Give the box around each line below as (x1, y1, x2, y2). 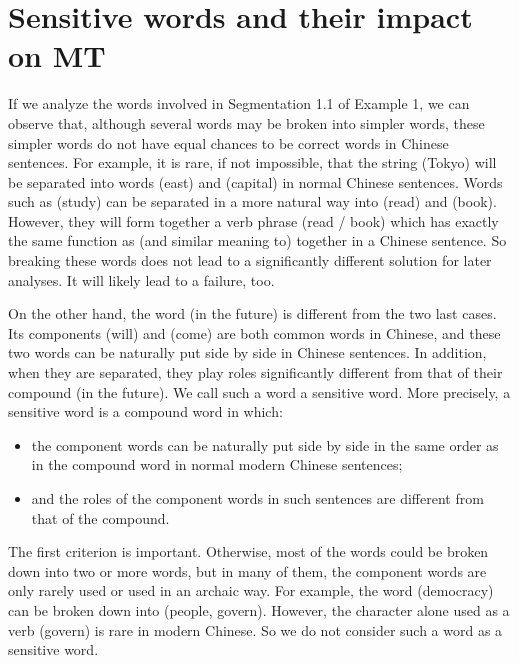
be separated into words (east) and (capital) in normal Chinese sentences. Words (8, 171, 503, 192)
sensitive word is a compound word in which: (8, 401, 283, 422)
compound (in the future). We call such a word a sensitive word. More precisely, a (8, 381, 511, 402)
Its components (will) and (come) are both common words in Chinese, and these (8, 322, 501, 343)
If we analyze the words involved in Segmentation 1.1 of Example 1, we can (8, 93, 470, 114)
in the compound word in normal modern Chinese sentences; (31, 454, 403, 475)
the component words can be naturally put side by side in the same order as (31, 434, 499, 455)
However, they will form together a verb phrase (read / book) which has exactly (8, 210, 499, 231)
